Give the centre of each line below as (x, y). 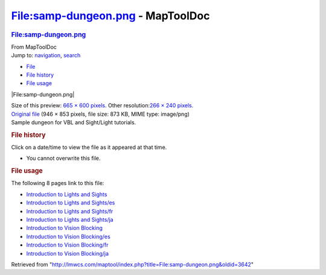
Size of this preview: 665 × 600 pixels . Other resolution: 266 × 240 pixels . (102, 106)
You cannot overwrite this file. (63, 158)
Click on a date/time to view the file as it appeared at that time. (89, 147)
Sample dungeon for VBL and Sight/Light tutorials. (74, 122)
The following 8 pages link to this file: (58, 183)
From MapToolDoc (34, 47)
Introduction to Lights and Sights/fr (70, 211)
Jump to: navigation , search (46, 55)
